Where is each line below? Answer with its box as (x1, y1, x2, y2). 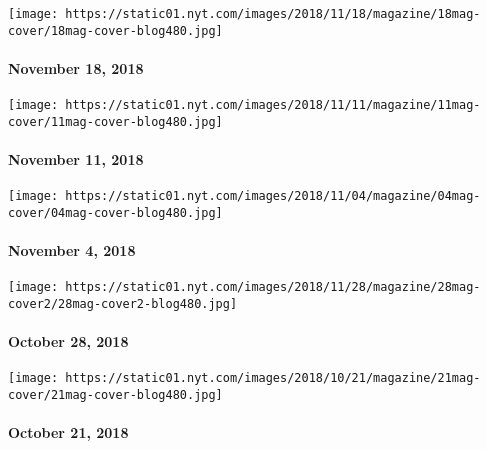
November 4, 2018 (8, 240, 136, 261)
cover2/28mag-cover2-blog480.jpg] (8, 296, 238, 311)
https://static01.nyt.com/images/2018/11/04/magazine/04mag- (65, 189, 481, 204)
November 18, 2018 (8, 57, 144, 78)
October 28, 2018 (8, 331, 129, 352)
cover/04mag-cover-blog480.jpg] (8, 205, 223, 220)
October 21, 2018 (8, 422, 129, 443)
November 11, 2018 (8, 149, 144, 170)
